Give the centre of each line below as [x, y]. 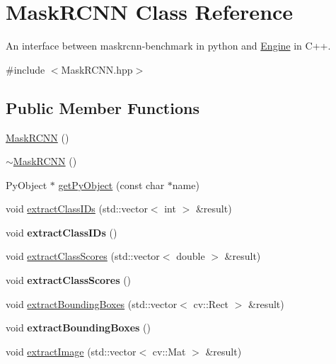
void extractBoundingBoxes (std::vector [92, 303]
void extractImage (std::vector [71, 351]
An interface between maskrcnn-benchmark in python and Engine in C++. [168, 46]
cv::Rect [211, 303]
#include [25, 69]
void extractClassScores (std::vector [83, 256]
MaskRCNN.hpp [97, 69]
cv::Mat [169, 351]
